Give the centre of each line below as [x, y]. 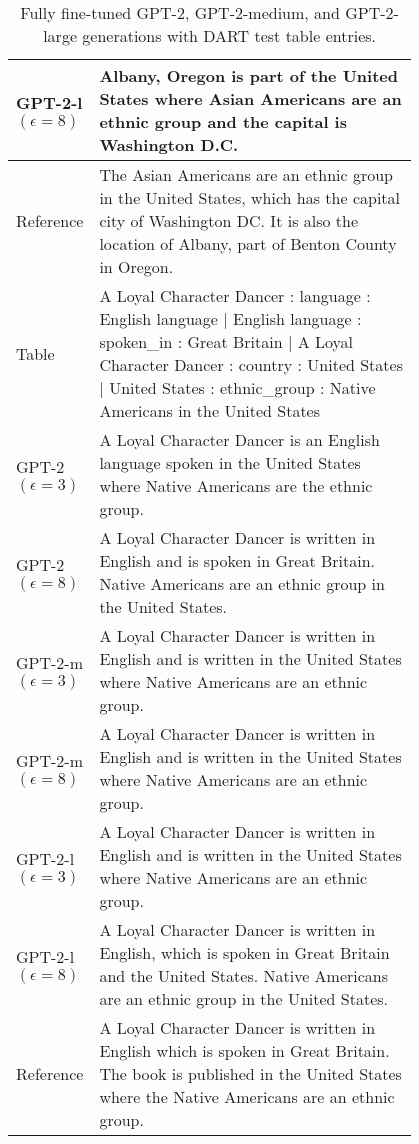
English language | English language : [230, 318]
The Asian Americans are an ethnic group [246, 174]
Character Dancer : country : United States [251, 364]
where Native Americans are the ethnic [236, 485]
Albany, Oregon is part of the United [248, 75]
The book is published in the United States [250, 1073]
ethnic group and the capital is [223, 121]
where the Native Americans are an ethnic [247, 1096]
